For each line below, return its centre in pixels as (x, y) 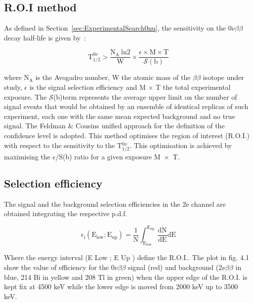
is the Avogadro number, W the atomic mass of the (113, 77)
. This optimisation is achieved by (181, 145)
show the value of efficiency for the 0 (59, 267)
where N (17, 77)
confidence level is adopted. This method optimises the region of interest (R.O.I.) (127, 135)
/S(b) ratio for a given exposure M (108, 156)
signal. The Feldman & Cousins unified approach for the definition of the (114, 126)
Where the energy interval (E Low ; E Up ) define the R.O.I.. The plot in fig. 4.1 (126, 257)
